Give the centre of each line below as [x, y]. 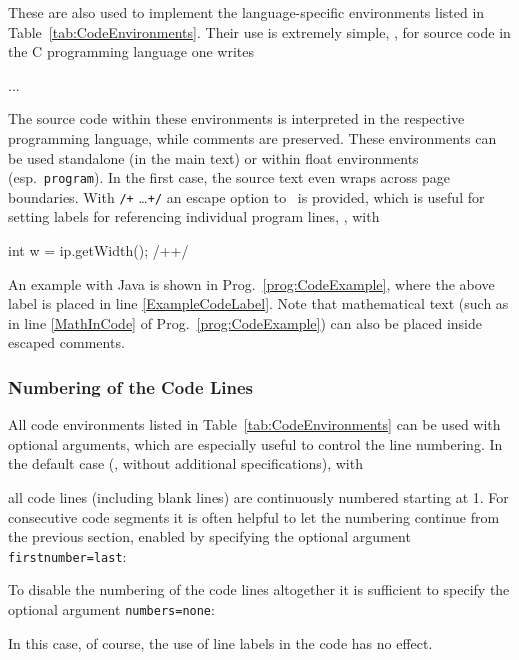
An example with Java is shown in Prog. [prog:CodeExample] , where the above [251, 283]
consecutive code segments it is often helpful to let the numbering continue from [254, 516]
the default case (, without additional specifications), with [185, 463]
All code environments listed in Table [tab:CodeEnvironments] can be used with [254, 424]
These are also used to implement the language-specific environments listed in [246, 12]
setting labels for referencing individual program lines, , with [194, 216]
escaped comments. [66, 342]
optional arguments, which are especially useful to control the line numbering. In [255, 443]
